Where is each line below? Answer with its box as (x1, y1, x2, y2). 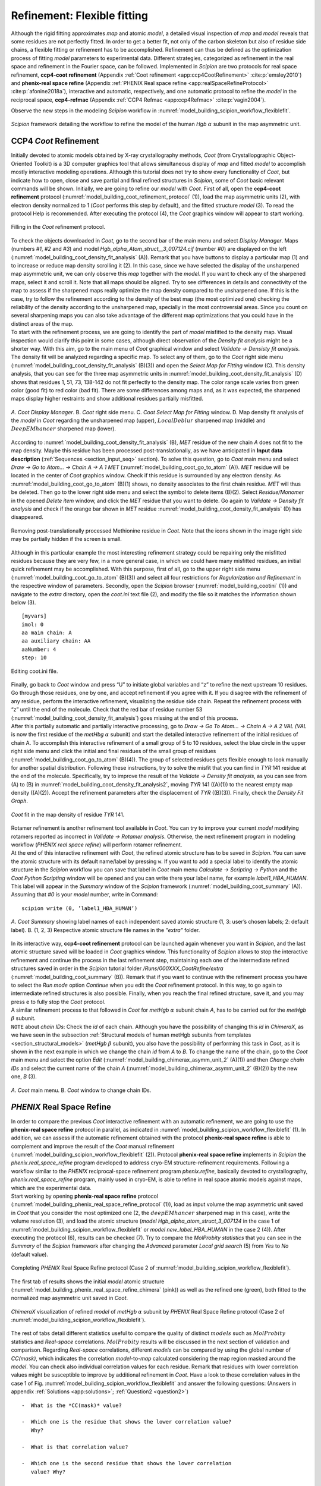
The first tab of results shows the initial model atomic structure (11, 1278, 165, 1285)
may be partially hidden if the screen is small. (11, 536, 122, 543)
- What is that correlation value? (21, 1443, 128, 1450)
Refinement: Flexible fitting (11, 9, 149, 22)
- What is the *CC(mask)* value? (21, 1402, 122, 1409)
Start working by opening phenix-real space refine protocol (11, 1192, 159, 1200)
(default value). (11, 1251, 49, 1258)
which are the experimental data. (11, 1184, 92, 1191)
